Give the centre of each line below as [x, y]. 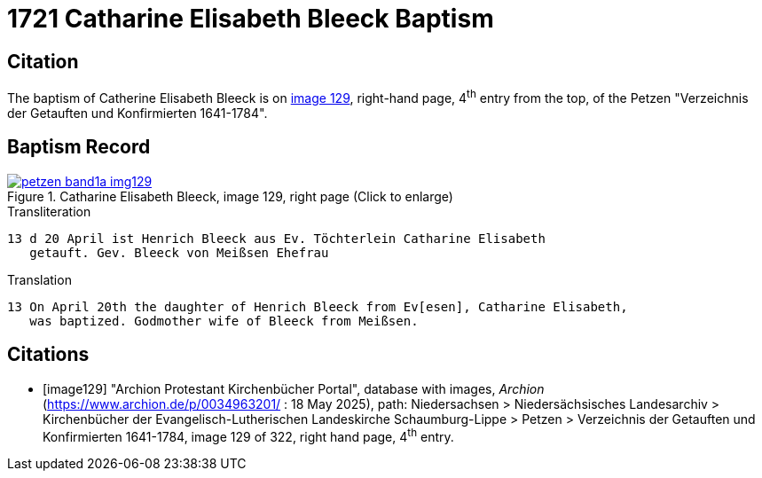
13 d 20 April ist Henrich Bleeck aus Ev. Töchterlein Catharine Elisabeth [276, 238]
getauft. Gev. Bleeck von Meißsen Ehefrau [179, 252]
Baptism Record [79, 147]
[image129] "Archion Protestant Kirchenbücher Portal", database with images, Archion [294, 388]
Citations [48, 355]
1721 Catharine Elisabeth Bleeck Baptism [251, 19]
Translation [39, 279]
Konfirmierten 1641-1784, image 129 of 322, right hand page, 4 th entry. [248, 435]
